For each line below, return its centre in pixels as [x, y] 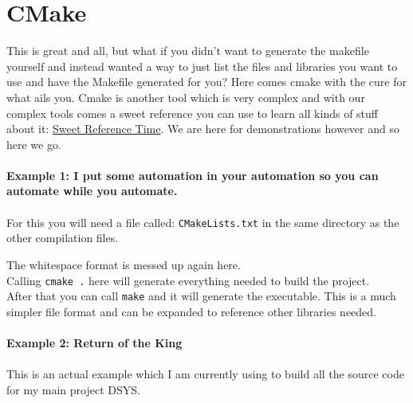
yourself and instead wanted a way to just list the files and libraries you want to [202, 66]
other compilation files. [63, 238]
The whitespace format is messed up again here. [124, 264]
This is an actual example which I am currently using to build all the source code [205, 374]
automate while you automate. [92, 191]
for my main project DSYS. [73, 389]
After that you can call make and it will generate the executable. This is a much [201, 296]
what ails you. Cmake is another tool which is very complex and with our [186, 97]
